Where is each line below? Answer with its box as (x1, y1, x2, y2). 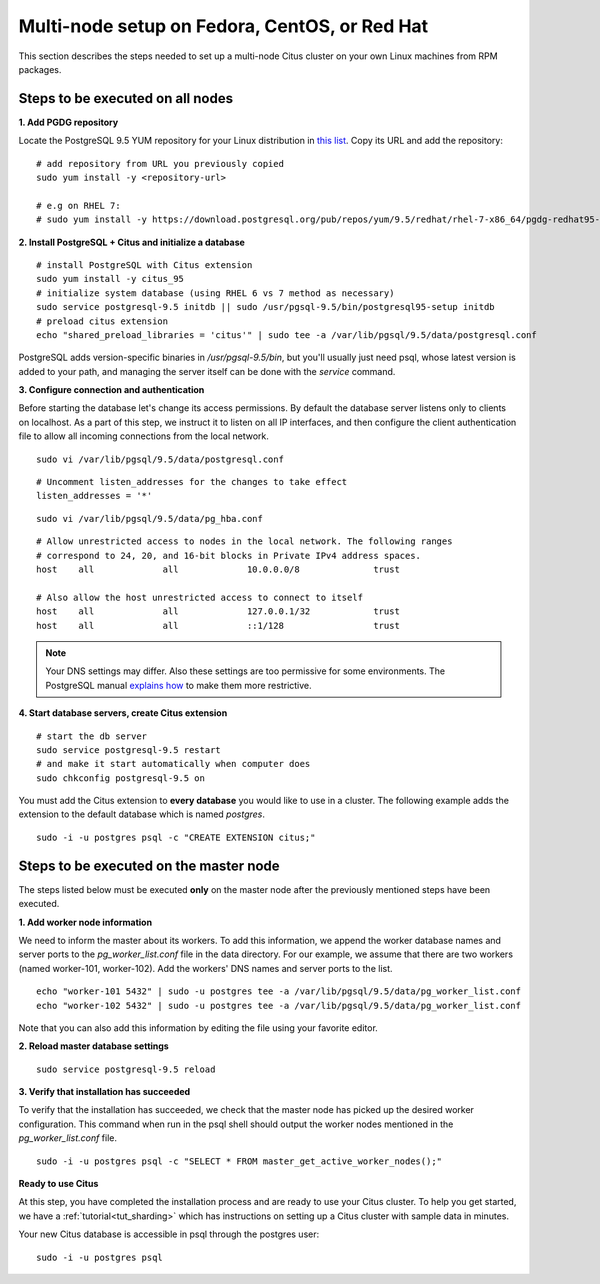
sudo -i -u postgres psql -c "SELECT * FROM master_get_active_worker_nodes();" (36, 1155, 443, 1167)
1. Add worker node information (18, 916, 153, 928)
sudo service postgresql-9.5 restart (36, 744, 222, 755)
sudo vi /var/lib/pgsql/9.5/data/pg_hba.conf (36, 513, 264, 524)
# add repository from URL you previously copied (36, 158, 285, 169)
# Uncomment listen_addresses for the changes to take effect (36, 476, 348, 488)
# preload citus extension (36, 315, 169, 327)
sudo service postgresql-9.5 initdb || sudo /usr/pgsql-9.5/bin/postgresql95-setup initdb (36, 301, 495, 313)
